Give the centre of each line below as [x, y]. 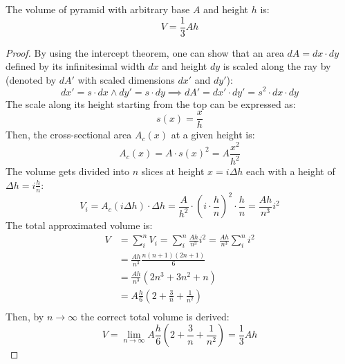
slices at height [173, 171]
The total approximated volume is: [79, 225]
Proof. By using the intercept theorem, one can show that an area [145, 52]
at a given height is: [213, 135]
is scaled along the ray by [277, 66]
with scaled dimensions [126, 79]
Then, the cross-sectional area [69, 135]
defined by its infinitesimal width [75, 66]
